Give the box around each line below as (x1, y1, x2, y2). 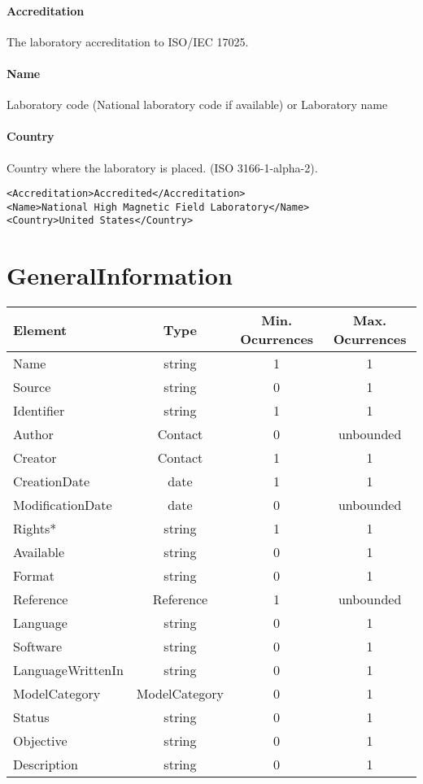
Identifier (13, 401, 65, 420)
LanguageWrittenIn (13, 660, 124, 680)
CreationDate (13, 472, 90, 491)
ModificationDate (13, 495, 112, 515)
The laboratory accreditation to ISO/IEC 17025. (7, 33, 249, 50)
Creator (13, 448, 57, 468)
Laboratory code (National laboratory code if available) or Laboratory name (7, 96, 388, 113)
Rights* (13, 519, 57, 538)
